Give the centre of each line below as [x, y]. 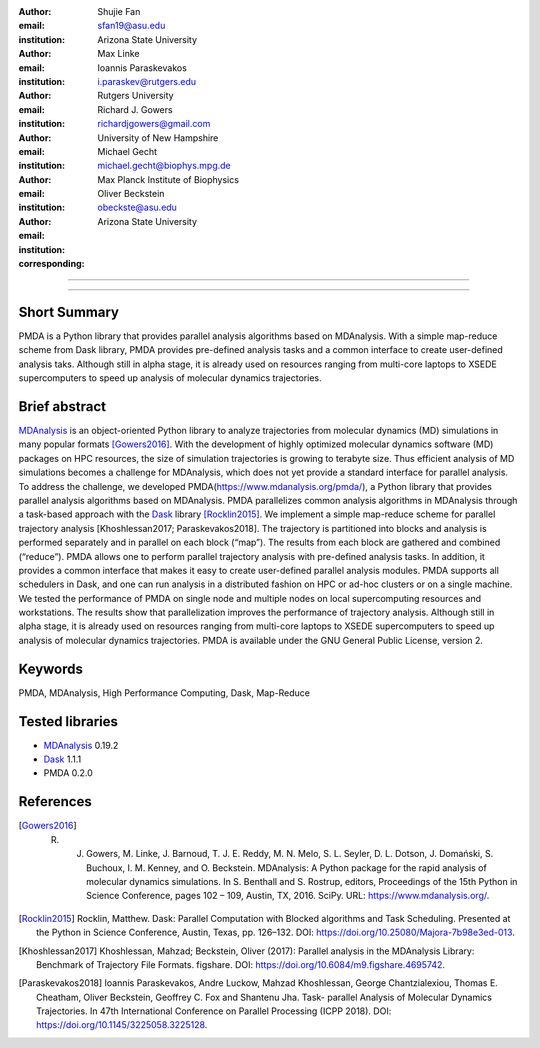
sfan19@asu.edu [131, 26]
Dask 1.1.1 [62, 759]
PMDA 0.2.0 [68, 773]
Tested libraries [68, 721]
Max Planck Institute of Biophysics [168, 179]
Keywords [51, 668]
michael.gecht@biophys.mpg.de [164, 166]
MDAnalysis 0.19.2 [81, 745]
